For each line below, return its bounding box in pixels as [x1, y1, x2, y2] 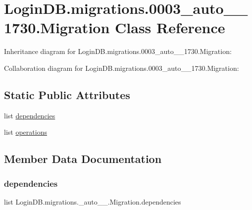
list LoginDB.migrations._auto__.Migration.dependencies [4, 196, 181, 207]
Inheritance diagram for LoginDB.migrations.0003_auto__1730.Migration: [4, 46, 232, 56]
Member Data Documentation [4, 151, 162, 166]
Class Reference [115, 17, 225, 38]
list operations [4, 127, 47, 137]
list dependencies [4, 110, 55, 120]
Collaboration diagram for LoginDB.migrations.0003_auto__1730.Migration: [4, 62, 239, 73]
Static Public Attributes [4, 87, 130, 102]
